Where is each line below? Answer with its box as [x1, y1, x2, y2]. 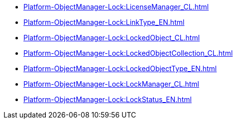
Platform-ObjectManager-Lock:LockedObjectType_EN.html [23, 64, 217, 73]
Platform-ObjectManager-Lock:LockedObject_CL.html [23, 33, 200, 42]
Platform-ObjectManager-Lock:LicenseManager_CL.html [23, 2, 209, 11]
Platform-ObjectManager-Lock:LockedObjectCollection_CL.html [23, 49, 233, 57]
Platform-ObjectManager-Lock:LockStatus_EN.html [23, 95, 192, 104]
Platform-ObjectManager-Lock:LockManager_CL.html [23, 80, 199, 88]
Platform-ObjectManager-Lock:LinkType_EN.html [23, 18, 185, 26]
